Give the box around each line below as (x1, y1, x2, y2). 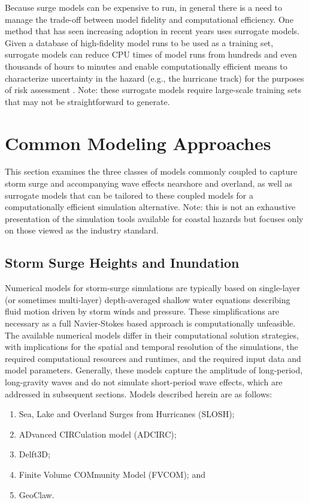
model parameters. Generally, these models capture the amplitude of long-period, (5, 364, 303, 376)
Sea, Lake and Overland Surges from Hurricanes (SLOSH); (19, 408, 235, 420)
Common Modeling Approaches (5, 130, 271, 155)
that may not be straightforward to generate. (5, 95, 170, 107)
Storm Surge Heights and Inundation (5, 253, 240, 272)
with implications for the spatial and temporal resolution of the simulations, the (5, 340, 298, 353)
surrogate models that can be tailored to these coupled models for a (5, 188, 254, 201)
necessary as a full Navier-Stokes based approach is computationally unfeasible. (5, 317, 296, 330)
